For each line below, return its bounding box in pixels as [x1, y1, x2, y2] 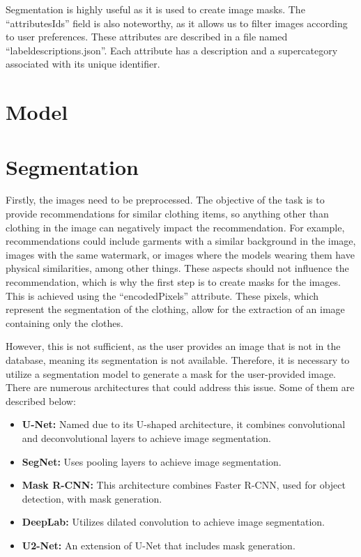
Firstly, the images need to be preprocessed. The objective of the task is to [6, 192, 325, 207]
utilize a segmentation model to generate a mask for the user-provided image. [6, 366, 337, 381]
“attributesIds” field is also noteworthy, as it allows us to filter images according [6, 15, 348, 30]
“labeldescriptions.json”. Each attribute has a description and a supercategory [6, 43, 338, 57]
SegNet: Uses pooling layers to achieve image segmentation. [22, 454, 282, 468]
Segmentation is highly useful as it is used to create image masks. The [6, 2, 305, 16]
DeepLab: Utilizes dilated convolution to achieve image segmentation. [22, 514, 325, 529]
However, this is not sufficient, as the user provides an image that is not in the [6, 339, 341, 353]
